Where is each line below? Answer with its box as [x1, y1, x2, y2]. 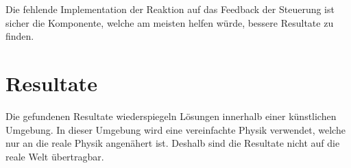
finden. [5, 29, 34, 43]
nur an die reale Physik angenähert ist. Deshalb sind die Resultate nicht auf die [5, 136, 340, 150]
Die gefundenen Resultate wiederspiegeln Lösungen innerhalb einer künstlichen [5, 108, 337, 123]
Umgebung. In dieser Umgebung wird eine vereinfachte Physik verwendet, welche [5, 122, 346, 136]
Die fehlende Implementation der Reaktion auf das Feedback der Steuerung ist [5, 2, 335, 16]
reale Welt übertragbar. [5, 149, 104, 163]
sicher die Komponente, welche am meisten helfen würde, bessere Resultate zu [5, 15, 334, 29]
